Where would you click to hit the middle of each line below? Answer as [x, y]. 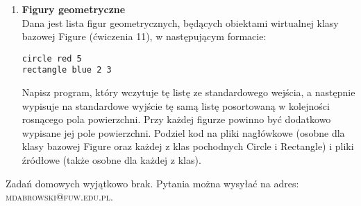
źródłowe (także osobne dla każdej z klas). [111, 160]
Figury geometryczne [74, 9]
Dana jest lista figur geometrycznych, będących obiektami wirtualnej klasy [180, 22]
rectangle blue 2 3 [67, 70]
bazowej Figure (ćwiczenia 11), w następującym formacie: [144, 36]
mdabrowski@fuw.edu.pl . [59, 197]
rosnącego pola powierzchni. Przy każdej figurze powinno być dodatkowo [176, 119]
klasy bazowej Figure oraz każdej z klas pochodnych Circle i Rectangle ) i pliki [188, 146]
